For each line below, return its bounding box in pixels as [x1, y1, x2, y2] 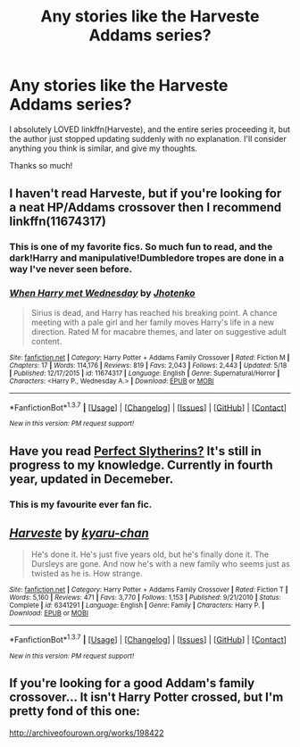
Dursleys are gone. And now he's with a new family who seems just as [30, 559, 290, 569]
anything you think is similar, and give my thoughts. [9, 143, 198, 154]
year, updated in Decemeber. [9, 471, 174, 486]
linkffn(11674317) [9, 214, 107, 229]
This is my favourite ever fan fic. [9, 498, 153, 510]
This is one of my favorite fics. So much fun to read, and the [9, 241, 273, 253]
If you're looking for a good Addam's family [9, 676, 255, 691]
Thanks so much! [9, 160, 73, 170]
